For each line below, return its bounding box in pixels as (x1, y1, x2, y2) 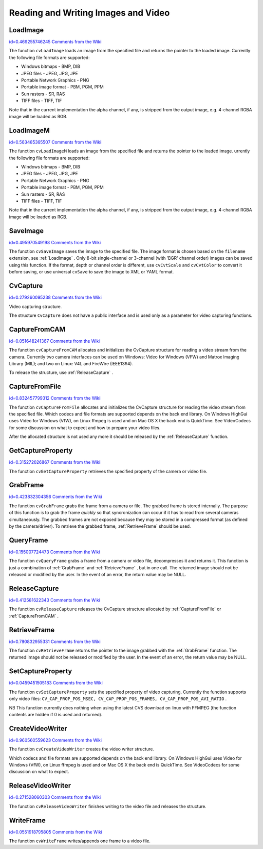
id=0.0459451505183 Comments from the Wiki (9, 680, 103, 686)
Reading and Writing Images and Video (9, 7, 170, 18)
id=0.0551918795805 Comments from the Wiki (9, 829, 102, 835)
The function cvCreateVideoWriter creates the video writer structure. (9, 746, 154, 752)
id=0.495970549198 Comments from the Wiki (9, 239, 101, 245)
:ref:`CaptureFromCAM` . (9, 613, 58, 619)
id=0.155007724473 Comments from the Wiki (9, 549, 100, 555)
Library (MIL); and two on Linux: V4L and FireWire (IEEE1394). (9, 361, 133, 367)
